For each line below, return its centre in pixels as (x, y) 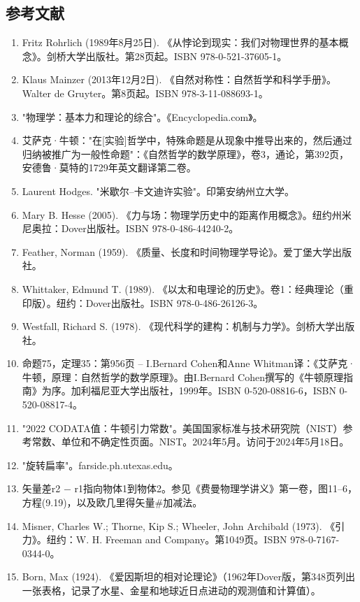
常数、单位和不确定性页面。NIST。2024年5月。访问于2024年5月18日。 (190, 442)
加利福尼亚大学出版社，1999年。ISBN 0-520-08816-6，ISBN (203, 390)
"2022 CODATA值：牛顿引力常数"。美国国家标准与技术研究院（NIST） (182, 428)
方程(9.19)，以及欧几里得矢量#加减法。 (112, 502)
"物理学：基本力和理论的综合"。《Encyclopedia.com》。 (142, 116)
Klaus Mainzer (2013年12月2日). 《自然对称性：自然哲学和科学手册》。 (179, 79)
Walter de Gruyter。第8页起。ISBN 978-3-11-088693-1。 (145, 93)
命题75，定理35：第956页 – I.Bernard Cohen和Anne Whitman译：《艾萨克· (189, 363)
